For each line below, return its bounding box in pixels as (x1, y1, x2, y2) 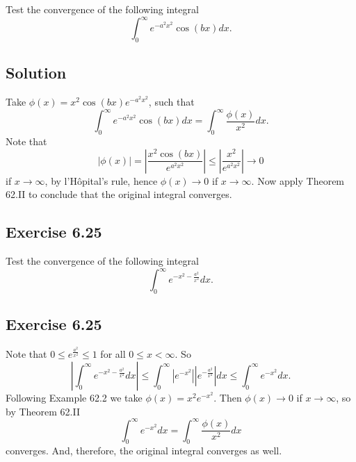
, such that (148, 94, 195, 109)
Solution (6, 62, 67, 83)
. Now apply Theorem (251, 173, 345, 188)
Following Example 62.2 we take (6, 390, 143, 404)
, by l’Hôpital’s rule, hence (44, 173, 158, 188)
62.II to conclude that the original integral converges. (6, 187, 232, 201)
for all (100, 347, 126, 361)
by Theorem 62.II (6, 404, 80, 418)
